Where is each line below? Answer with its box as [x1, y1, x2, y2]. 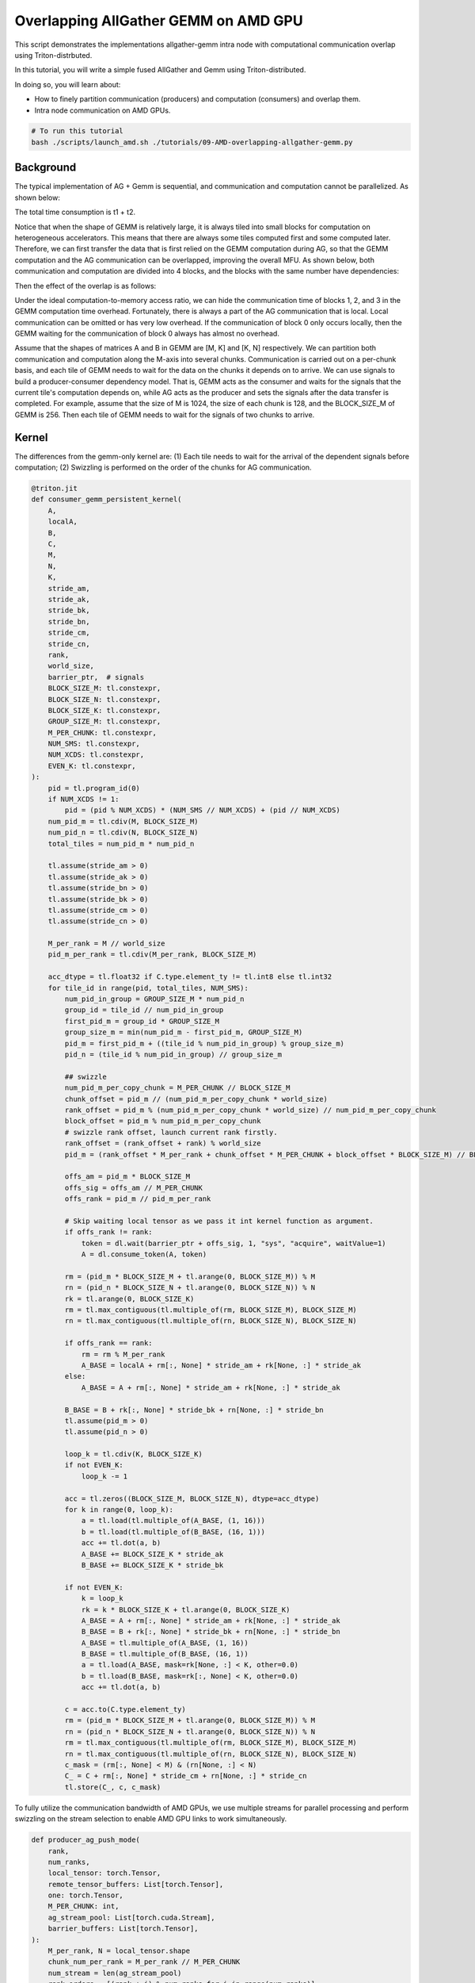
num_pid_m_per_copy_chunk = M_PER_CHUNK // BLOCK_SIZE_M [64, 1084, 291, 1092]
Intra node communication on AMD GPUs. [34, 105, 171, 115]
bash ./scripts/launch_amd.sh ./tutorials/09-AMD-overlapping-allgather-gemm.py [31, 137, 353, 147]
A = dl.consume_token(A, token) [81, 1250, 207, 1259]
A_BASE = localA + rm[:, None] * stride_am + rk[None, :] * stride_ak [81, 1360, 362, 1370]
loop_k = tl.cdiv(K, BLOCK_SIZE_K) [64, 1450, 203, 1459]
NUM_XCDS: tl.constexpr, [47, 750, 145, 759]
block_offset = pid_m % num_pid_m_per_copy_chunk [64, 1117, 261, 1126]
